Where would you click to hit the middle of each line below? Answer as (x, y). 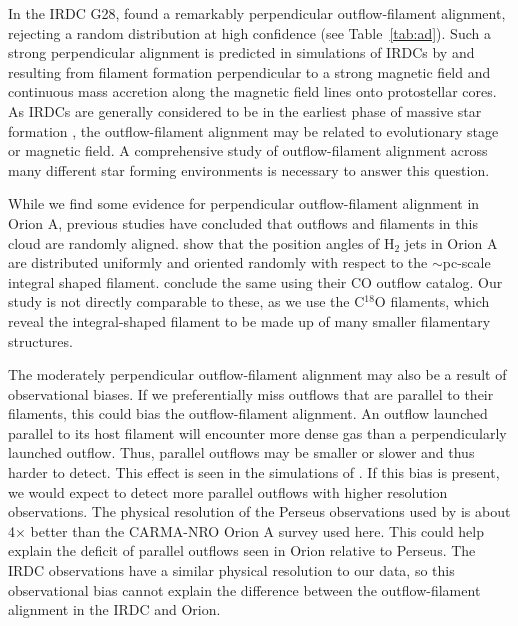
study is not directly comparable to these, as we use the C (186, 301)
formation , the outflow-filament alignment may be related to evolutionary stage (253, 130)
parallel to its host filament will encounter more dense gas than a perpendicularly (257, 432)
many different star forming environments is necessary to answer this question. (249, 169)
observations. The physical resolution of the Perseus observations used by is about (259, 511)
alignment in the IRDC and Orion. (114, 609)
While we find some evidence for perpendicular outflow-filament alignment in (244, 203)
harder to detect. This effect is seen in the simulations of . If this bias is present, (254, 472)
